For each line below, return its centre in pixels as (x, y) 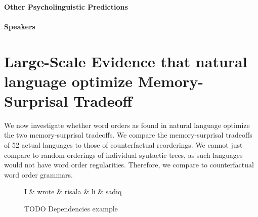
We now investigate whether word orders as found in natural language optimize (127, 125)
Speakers (20, 26)
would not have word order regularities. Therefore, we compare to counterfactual (129, 165)
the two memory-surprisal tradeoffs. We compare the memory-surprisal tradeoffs (128, 135)
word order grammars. (38, 174)
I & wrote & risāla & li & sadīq (73, 191)
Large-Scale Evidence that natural (126, 61)
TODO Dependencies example (71, 209)
